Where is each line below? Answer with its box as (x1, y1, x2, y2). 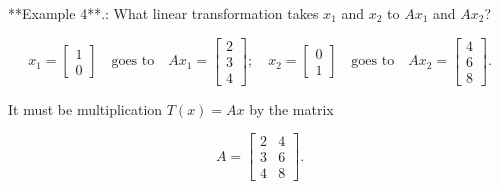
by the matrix (249, 98, 334, 119)
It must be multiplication (8, 98, 163, 119)
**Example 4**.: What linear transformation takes (8, 3, 319, 23)
